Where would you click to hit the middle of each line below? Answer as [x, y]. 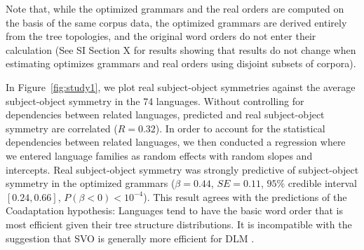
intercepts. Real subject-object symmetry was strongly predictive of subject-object [182, 169]
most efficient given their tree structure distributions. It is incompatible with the [179, 224]
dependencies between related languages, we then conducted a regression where [176, 142]
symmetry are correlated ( [62, 128]
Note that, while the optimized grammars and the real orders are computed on [175, 8]
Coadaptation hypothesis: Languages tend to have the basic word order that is [174, 210]
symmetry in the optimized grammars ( [90, 183]
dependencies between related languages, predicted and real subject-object [165, 114]
